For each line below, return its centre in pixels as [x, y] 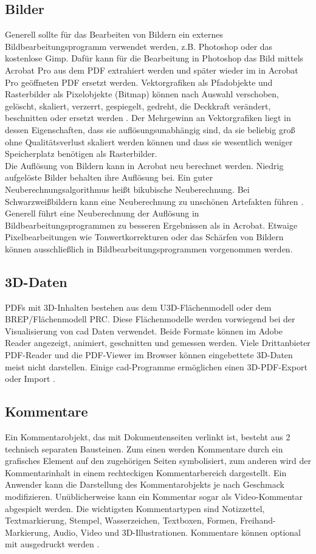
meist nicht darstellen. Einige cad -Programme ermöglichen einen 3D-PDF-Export [156, 366]
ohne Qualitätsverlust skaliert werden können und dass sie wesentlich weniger [149, 141]
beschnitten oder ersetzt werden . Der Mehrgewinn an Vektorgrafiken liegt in [148, 118]
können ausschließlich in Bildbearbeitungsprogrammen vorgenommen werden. [149, 248]
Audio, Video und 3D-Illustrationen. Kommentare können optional [177, 532]
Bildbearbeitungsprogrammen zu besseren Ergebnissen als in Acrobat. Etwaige [151, 225]
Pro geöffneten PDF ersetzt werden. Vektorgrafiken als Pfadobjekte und [139, 82]
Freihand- [258, 520]
